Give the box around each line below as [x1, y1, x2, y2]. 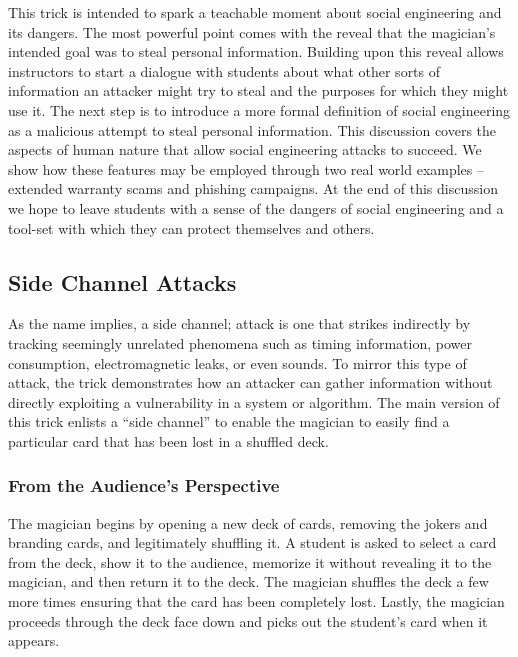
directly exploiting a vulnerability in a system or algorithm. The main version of [8, 391, 500, 412]
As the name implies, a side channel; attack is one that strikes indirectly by [8, 313, 471, 334]
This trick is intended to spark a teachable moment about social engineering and [8, 2, 502, 22]
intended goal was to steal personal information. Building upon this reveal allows [8, 41, 504, 62]
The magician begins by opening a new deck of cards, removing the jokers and [8, 512, 488, 533]
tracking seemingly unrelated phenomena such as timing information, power [8, 332, 472, 353]
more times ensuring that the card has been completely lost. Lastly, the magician [8, 591, 505, 612]
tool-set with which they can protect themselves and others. [8, 217, 375, 238]
